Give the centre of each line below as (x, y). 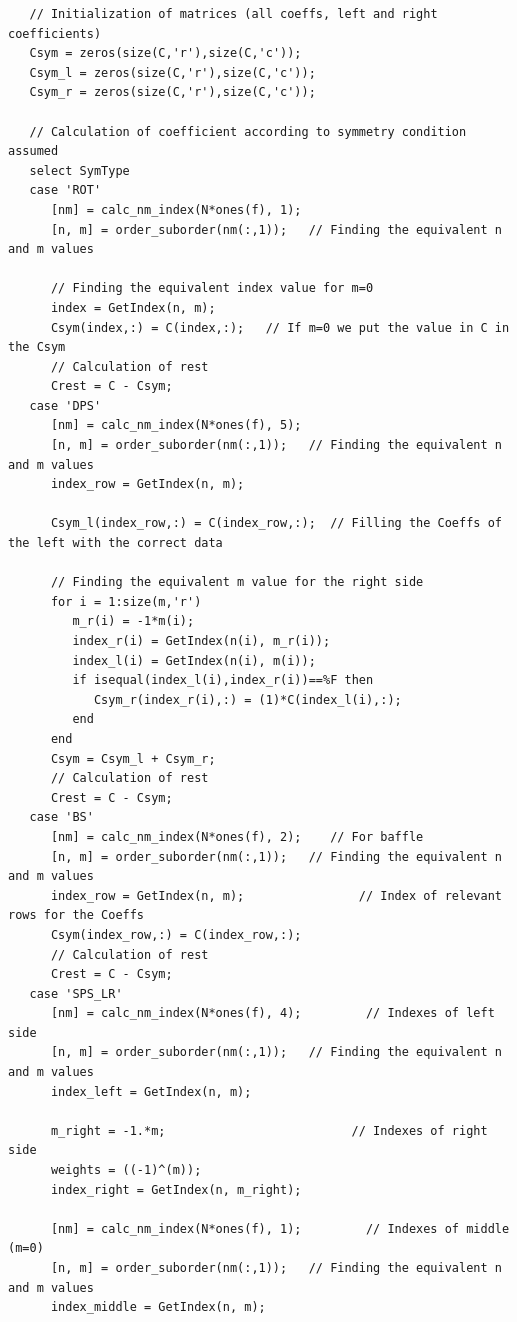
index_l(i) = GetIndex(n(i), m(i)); (194, 660)
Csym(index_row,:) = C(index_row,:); (176, 934)
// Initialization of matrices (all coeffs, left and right (233, 14)
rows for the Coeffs (76, 915)
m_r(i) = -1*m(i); (133, 621)
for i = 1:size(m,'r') (126, 601)
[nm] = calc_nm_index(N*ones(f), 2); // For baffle (237, 836)
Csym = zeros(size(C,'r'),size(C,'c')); (165, 53)
